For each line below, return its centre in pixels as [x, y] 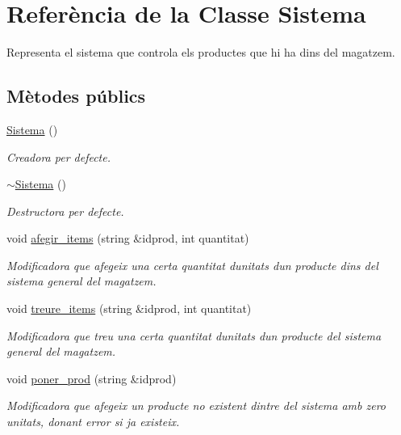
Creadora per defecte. [59, 156]
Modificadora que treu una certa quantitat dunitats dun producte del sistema [194, 335]
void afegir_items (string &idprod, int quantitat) [128, 238]
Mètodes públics [76, 96]
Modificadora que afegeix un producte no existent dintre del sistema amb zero [196, 405]
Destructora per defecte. [65, 211]
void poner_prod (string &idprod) [92, 378]
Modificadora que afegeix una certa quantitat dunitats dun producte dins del [192, 265]
